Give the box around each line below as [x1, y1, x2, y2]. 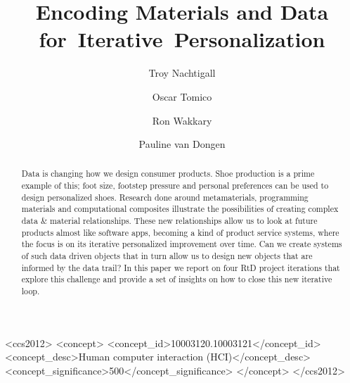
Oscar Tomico [152, 89, 212, 103]
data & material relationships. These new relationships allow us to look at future [21, 215, 318, 227]
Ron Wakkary [152, 113, 212, 127]
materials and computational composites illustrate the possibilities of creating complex [21, 203, 339, 215]
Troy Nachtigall [148, 65, 216, 80]
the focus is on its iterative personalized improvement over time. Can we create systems [21, 238, 342, 250]
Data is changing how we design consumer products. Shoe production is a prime [21, 168, 315, 180]
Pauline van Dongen [138, 137, 226, 151]
